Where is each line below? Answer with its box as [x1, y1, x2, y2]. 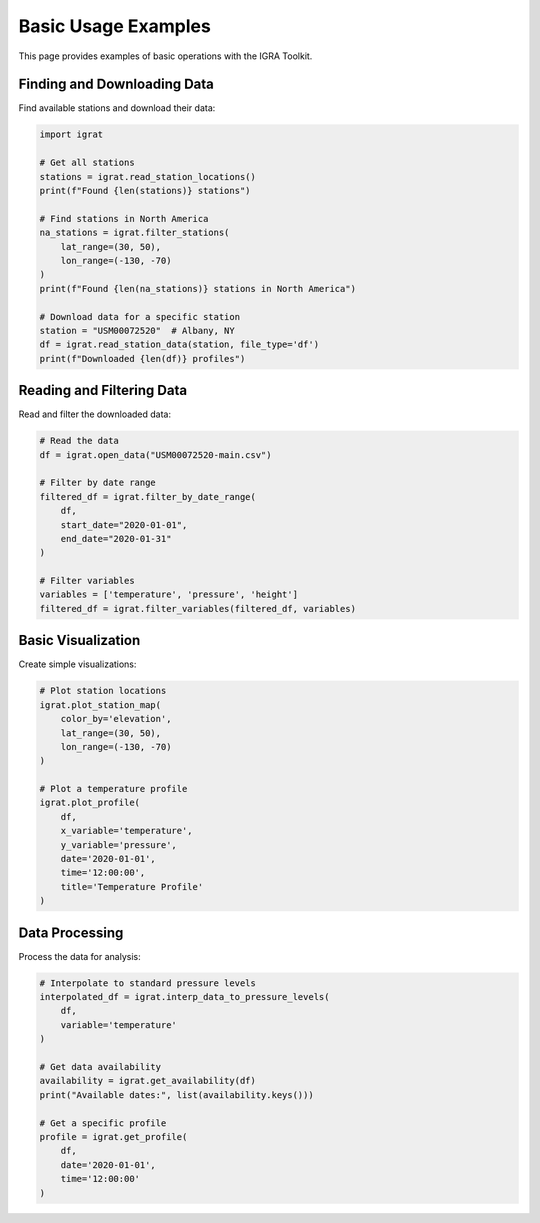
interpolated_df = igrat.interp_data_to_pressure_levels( [39, 991, 330, 1003]
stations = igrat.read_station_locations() [39, 171, 257, 182]
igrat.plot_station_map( [39, 699, 162, 710]
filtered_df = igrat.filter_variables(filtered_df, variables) [39, 603, 357, 614]
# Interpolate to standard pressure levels [39, 977, 257, 989]
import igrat [39, 129, 104, 140]
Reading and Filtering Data [18, 382, 188, 399]
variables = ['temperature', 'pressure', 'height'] [39, 589, 299, 600]
